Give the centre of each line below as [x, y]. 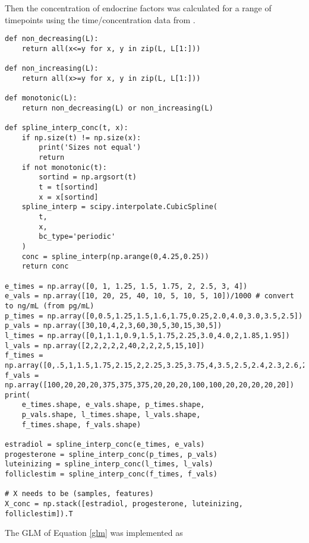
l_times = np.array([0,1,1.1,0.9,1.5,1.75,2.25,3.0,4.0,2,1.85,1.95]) [147, 335]
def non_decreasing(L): [52, 39]
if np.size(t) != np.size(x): [81, 138]
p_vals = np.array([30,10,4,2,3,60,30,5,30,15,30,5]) [113, 326]
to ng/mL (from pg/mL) [50, 306]
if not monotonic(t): [64, 167]
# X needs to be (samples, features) [79, 494]
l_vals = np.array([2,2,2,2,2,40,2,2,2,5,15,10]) [105, 345]
